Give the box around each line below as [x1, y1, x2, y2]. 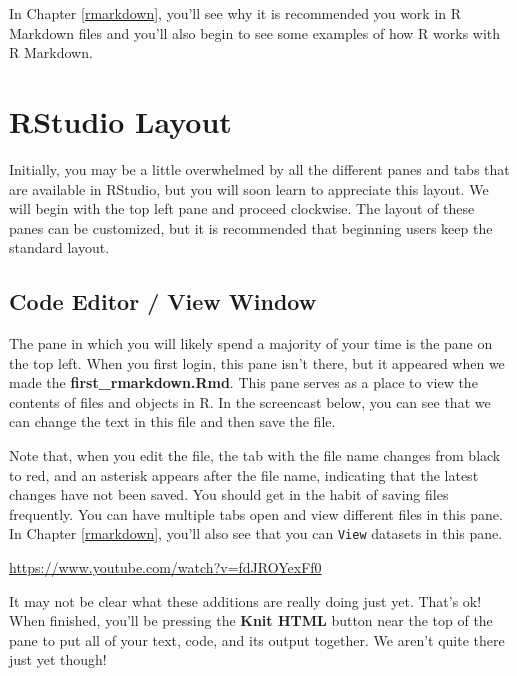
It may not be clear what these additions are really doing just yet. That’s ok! [9, 590, 482, 611]
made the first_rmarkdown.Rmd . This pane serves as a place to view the [9, 372, 478, 393]
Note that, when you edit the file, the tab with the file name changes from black [9, 445, 501, 466]
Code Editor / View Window [9, 286, 317, 317]
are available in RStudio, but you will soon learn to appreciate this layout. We [9, 178, 489, 199]
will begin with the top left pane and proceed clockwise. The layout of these [9, 198, 475, 219]
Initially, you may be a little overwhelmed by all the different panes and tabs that [9, 158, 510, 179]
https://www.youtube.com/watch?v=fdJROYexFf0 [9, 557, 322, 578]
